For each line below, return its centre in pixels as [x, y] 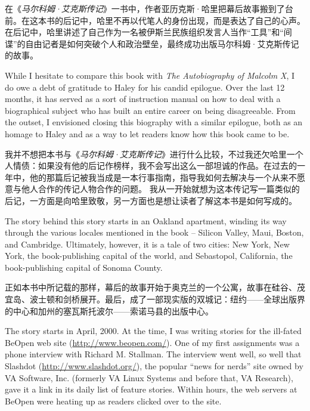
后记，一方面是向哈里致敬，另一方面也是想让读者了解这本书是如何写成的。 [151, 200]
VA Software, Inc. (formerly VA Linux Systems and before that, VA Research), [149, 377]
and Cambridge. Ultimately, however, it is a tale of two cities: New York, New [147, 244]
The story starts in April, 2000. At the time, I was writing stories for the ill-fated [153, 331]
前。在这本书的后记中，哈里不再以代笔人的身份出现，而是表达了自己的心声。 [155, 20]
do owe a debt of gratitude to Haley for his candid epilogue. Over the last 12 [145, 87]
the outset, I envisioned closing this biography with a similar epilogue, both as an [154, 122]
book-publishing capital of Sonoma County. [84, 267]
